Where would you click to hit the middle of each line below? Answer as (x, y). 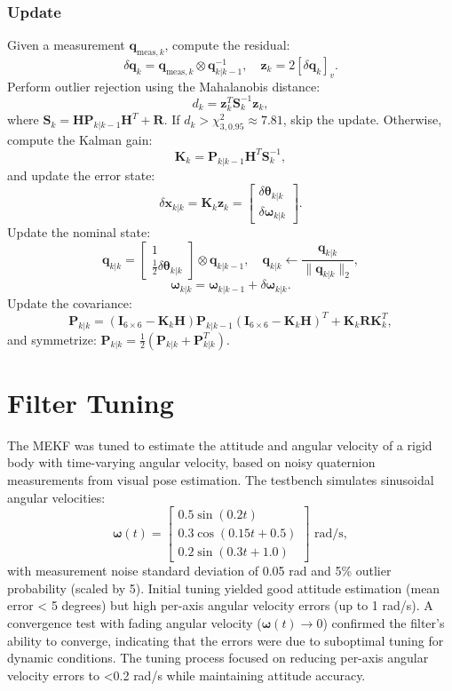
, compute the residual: (227, 45)
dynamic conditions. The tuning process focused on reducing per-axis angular (218, 658)
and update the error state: (81, 175)
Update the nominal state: (79, 232)
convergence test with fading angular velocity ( (135, 623)
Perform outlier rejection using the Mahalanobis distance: (164, 86)
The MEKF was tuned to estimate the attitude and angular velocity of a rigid (220, 445)
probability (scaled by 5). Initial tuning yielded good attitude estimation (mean (224, 588)
